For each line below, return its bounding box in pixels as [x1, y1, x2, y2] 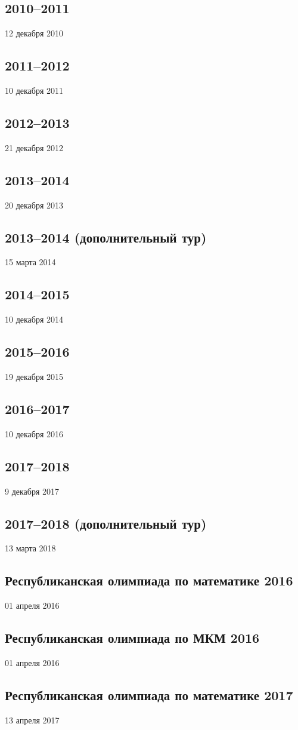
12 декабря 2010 [5, 27, 64, 39]
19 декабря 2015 [5, 370, 64, 382]
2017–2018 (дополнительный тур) [5, 514, 207, 532]
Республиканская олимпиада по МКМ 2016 [5, 628, 260, 647]
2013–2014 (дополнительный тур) [5, 228, 207, 246]
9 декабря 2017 [5, 484, 60, 497]
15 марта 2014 [5, 256, 56, 268]
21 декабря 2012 [5, 141, 64, 154]
